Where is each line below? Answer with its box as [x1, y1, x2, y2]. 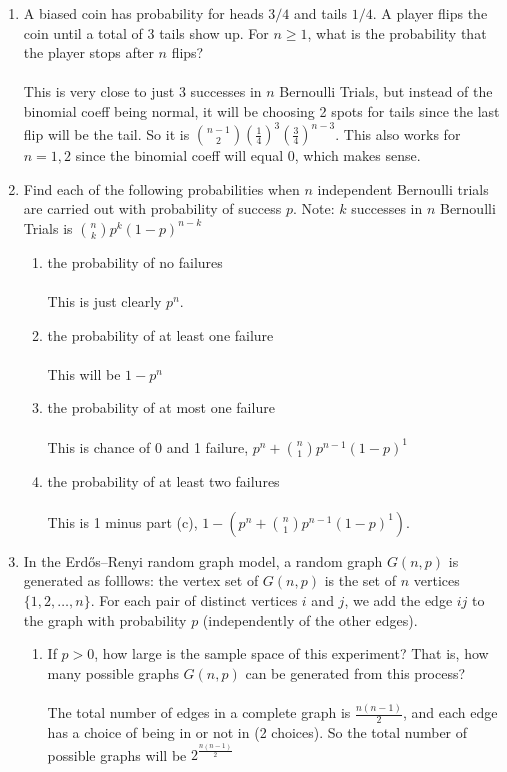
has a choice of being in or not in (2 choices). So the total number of [47, 722, 468, 743]
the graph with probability [23, 609, 187, 630]
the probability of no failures [47, 251, 223, 272]
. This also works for [335, 123, 461, 144]
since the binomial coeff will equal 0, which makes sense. [75, 145, 421, 166]
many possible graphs [47, 662, 179, 683]
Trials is [23, 217, 73, 238]
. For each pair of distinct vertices [90, 589, 298, 610]
